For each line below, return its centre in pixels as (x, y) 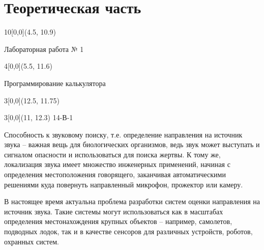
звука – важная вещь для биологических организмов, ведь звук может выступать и (132, 144)
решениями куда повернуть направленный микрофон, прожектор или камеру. (124, 184)
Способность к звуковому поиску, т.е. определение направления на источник (123, 134)
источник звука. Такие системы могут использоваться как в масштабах (114, 211)
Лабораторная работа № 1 (44, 49)
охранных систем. (32, 241)
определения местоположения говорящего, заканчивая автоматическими (115, 174)
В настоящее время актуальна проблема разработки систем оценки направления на (132, 201)
